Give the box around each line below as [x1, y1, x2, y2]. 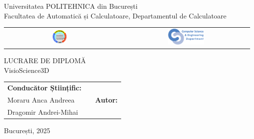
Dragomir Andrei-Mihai [7, 106, 78, 117]
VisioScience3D [4, 65, 49, 75]
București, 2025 [4, 125, 50, 135]
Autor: [95, 94, 118, 104]
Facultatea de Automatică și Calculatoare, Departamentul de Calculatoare [4, 10, 227, 20]
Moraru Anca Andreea [7, 94, 75, 104]
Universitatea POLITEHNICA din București [4, 1, 138, 11]
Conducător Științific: [7, 82, 82, 92]
